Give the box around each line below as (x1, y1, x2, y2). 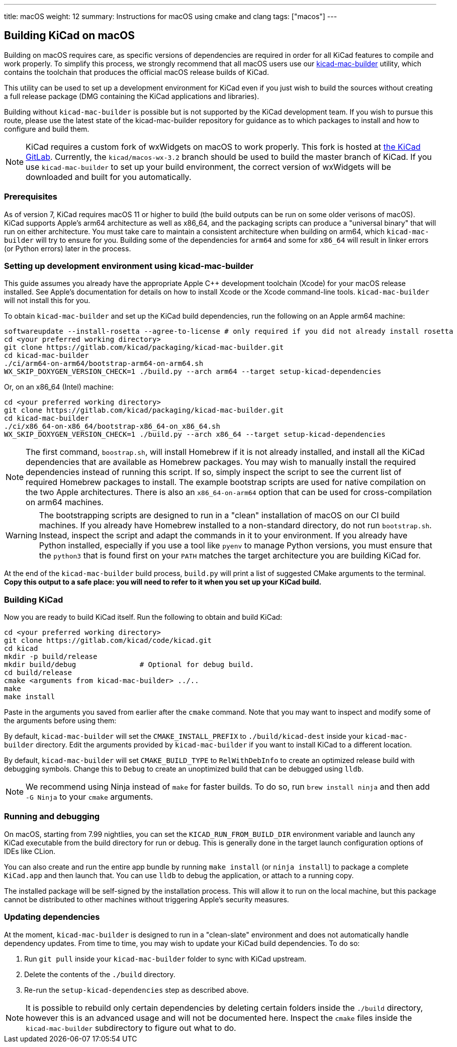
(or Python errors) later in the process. (4, 244, 131, 253)
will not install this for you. (4, 296, 90, 305)
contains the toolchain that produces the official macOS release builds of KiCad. (4, 67, 269, 76)
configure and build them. (4, 124, 89, 133)
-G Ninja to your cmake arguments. (26, 792, 153, 802)
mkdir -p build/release (4, 652, 98, 661)
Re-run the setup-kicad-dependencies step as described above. (24, 985, 249, 994)
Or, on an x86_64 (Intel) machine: (4, 383, 114, 392)
